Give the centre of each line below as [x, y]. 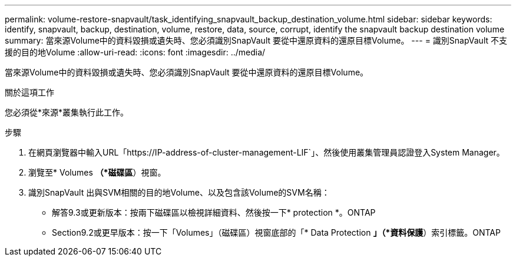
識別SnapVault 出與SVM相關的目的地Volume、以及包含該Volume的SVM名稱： [179, 192]
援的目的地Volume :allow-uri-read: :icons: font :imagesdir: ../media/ [135, 52]
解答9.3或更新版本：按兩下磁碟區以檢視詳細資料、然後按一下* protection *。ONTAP [214, 212]
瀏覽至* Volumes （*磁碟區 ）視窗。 [97, 172]
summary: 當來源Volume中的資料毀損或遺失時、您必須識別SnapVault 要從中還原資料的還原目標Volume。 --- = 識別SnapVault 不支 [256, 40]
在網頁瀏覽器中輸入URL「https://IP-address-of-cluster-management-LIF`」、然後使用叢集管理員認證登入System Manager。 [267, 152]
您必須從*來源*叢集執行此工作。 [67, 112]
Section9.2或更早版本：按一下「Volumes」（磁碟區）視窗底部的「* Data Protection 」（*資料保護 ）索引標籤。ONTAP [276, 232]
